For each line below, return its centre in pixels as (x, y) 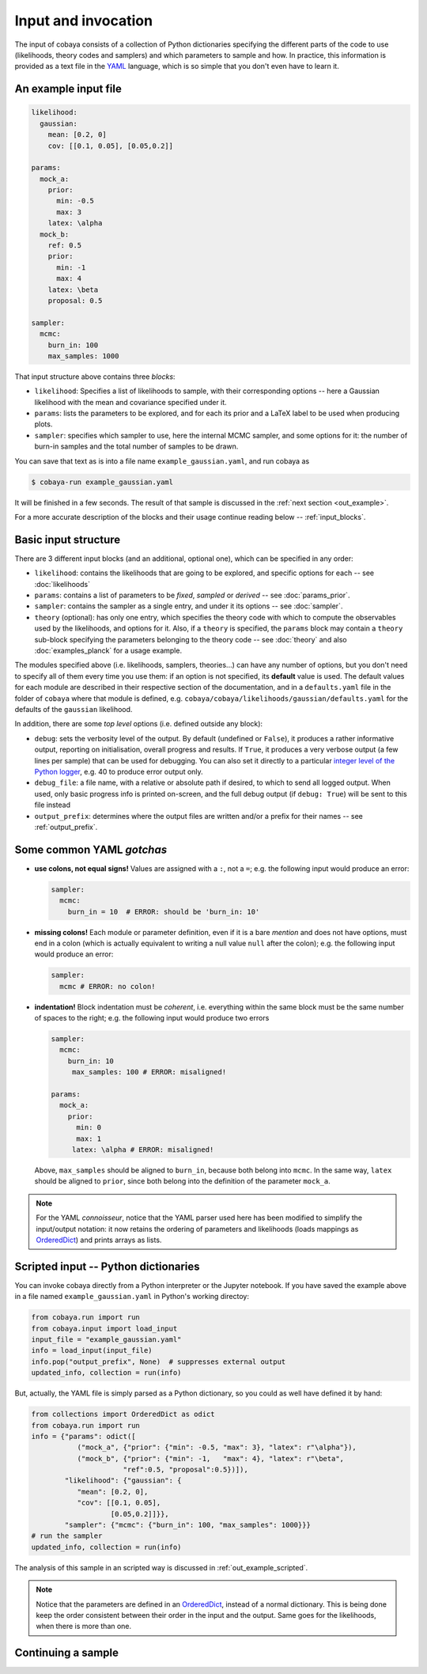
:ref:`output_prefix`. (66, 827)
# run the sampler (67, 1536)
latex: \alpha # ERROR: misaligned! (143, 1149)
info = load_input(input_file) (92, 1350)
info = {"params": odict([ (83, 1436)
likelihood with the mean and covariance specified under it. (130, 402)
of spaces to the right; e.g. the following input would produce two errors (152, 1018)
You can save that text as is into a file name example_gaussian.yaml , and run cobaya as (162, 461)
